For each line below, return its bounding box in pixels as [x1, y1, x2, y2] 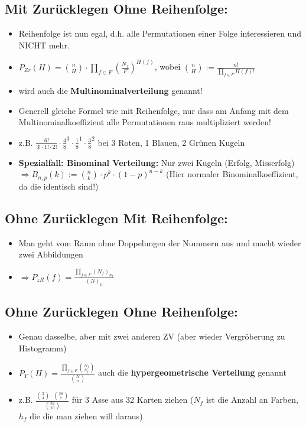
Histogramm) [18, 341, 67, 354]
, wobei [154, 60, 181, 73]
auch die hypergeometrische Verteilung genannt [97, 366, 287, 379]
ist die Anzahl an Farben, [206, 393, 298, 406]
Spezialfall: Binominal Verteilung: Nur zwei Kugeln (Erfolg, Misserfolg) [18, 156, 295, 168]
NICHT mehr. [18, 38, 70, 51]
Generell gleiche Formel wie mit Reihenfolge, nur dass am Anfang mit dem [18, 104, 289, 116]
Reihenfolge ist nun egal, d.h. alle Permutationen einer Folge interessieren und [18, 27, 301, 40]
